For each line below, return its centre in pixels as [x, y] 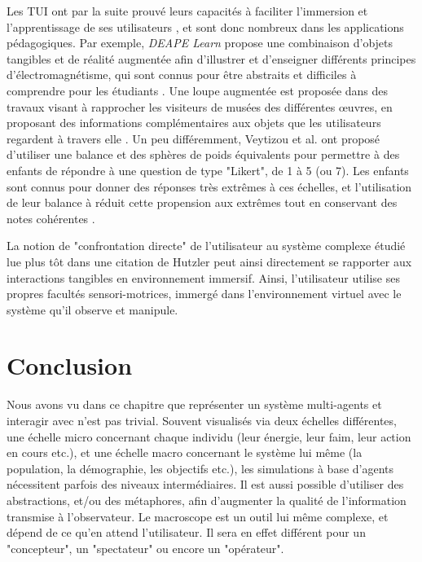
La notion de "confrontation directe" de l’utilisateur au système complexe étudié [206, 246]
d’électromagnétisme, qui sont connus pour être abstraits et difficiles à [182, 75]
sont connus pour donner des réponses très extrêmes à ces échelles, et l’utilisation [209, 186]
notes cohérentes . [51, 218]
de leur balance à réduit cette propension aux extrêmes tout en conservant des [202, 202]
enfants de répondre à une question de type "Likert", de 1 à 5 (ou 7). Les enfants [208, 170]
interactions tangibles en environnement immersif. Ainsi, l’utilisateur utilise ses [203, 277]
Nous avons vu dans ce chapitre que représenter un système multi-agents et [194, 404]
